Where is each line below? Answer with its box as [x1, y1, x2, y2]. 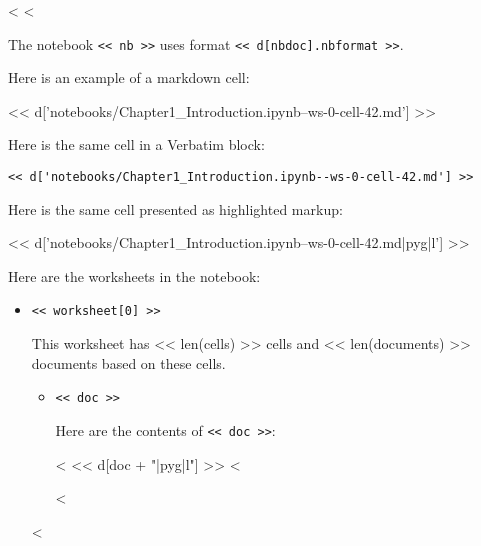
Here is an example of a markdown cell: [8, 67, 250, 88]
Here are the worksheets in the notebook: [8, 265, 261, 286]
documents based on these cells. [31, 352, 226, 373]
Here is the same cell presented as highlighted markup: [8, 198, 343, 219]
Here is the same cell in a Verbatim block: [8, 134, 265, 155]
